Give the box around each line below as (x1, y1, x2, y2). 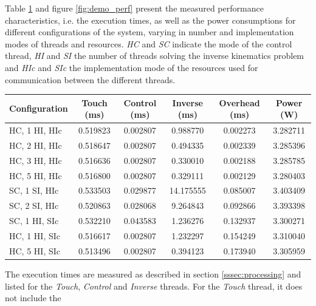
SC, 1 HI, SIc (9, 214, 59, 227)
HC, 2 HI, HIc (9, 138, 62, 151)
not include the (5, 291, 61, 304)
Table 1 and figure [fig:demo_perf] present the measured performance (5, 2, 264, 14)
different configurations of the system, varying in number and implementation (5, 25, 294, 38)
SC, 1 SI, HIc (9, 184, 59, 197)
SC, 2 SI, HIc (9, 199, 59, 212)
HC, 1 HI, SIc (9, 229, 60, 242)
